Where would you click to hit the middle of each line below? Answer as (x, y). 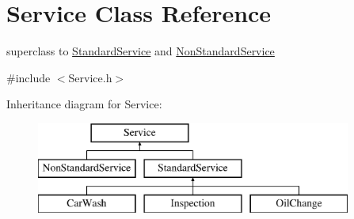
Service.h (90, 77)
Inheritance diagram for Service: (84, 104)
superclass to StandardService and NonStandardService (141, 51)
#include (29, 77)
